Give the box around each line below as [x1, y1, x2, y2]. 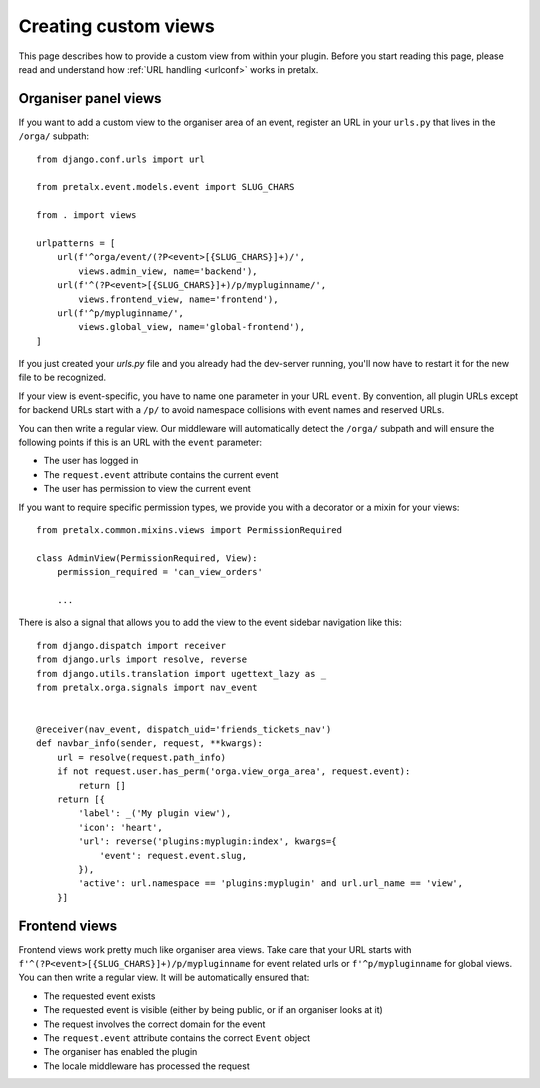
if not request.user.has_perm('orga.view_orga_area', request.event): [56, 766, 411, 777]
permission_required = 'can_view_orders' [56, 566, 264, 578]
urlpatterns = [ [36, 237, 116, 249]
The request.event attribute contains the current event [43, 468, 279, 480]
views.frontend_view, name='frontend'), [78, 293, 279, 305]
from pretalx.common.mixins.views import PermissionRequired [36, 525, 342, 535]
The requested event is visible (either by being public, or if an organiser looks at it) [43, 1004, 384, 1016]
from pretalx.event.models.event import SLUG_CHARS [36, 181, 295, 193]
